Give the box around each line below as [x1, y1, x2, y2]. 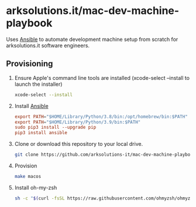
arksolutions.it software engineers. [6, 42, 90, 49]
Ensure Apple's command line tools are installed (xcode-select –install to [14, 74, 190, 81]
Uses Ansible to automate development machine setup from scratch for [6, 36, 178, 43]
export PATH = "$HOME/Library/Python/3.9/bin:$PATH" [14, 119, 141, 125]
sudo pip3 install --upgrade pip [14, 124, 97, 131]
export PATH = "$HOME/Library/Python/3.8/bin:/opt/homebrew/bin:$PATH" [14, 114, 188, 120]
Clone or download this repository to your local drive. [14, 141, 143, 148]
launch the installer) [14, 80, 63, 87]
